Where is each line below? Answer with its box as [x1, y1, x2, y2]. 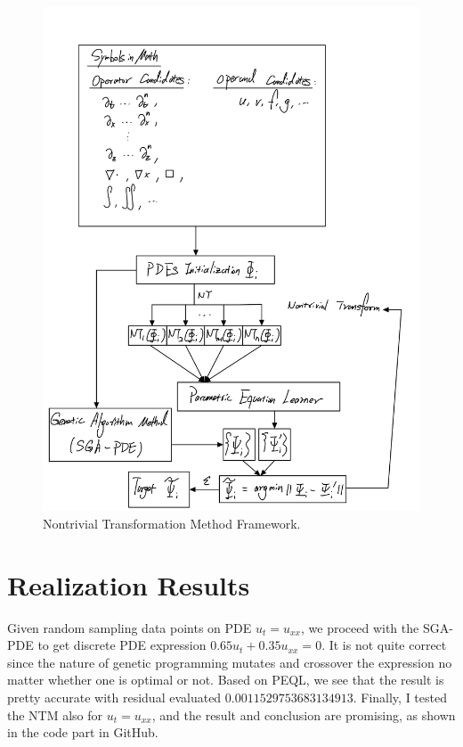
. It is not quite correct [321, 636, 447, 654]
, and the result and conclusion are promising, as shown [151, 705, 456, 724]
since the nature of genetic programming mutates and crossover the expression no [7, 653, 452, 671]
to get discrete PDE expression [37, 636, 207, 654]
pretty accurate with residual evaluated [7, 688, 222, 707]
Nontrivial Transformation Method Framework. [43, 513, 301, 532]
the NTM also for [7, 705, 103, 724]
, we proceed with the [300, 618, 419, 636]
